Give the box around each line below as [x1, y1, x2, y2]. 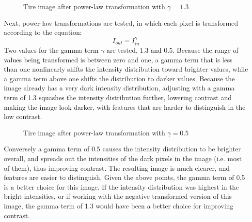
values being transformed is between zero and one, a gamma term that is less [4, 54, 233, 64]
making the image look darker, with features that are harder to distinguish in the [4, 102, 246, 112]
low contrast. [4, 111, 42, 121]
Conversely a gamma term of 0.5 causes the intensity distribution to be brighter [4, 144, 241, 154]
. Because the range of [173, 45, 238, 55]
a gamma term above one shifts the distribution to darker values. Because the [4, 73, 235, 83]
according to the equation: [4, 27, 82, 37]
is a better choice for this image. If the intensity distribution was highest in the [4, 181, 239, 192]
